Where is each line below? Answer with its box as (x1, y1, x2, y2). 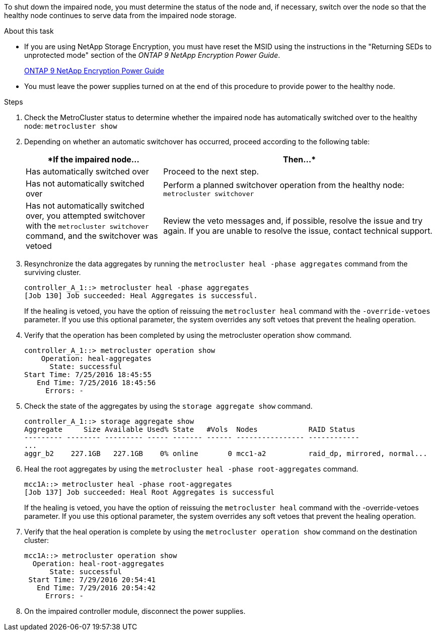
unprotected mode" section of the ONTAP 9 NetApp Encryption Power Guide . (24, 51, 280, 59)
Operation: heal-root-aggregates (32, 560, 165, 568)
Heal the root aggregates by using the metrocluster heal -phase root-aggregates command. (24, 465, 358, 473)
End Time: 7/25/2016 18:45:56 (37, 379, 156, 387)
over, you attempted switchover (26, 211, 146, 221)
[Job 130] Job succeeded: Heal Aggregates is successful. (24, 292, 258, 300)
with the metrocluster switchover (26, 221, 149, 231)
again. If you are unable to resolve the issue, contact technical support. (163, 226, 432, 236)
